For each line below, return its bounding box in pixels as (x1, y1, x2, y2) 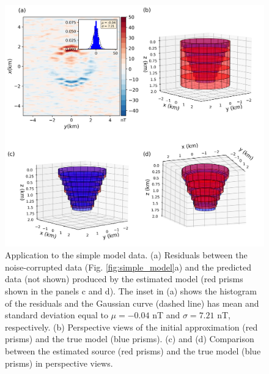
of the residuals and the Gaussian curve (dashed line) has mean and (5, 296, 259, 309)
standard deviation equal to (5, 309, 108, 321)
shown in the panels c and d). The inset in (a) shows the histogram (5, 284, 257, 297)
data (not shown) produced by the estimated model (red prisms (5, 272, 243, 285)
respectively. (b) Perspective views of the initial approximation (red (5, 320, 258, 333)
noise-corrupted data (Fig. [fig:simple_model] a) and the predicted (5, 260, 252, 273)
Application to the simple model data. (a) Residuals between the (5, 249, 248, 261)
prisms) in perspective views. (5, 356, 113, 369)
